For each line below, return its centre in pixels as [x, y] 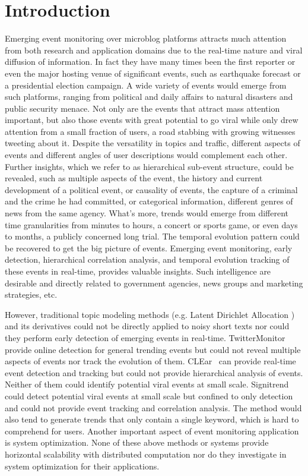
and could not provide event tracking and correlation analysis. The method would [153, 407]
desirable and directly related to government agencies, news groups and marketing [154, 283]
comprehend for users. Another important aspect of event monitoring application [152, 431]
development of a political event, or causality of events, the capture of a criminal [151, 189]
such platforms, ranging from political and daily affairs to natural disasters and [149, 97]
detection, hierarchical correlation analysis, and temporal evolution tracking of [147, 259]
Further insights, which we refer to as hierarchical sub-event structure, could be [149, 166]
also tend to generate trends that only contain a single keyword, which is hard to [152, 419]
